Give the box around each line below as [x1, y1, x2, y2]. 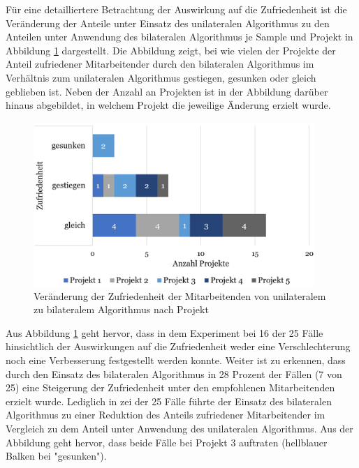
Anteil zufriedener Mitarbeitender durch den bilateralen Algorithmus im [6, 56, 314, 71]
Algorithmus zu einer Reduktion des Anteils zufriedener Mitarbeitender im [6, 407, 325, 422]
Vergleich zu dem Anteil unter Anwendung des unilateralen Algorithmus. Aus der [6, 421, 353, 435]
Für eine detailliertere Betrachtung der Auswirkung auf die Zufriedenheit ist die [6, 2, 347, 16]
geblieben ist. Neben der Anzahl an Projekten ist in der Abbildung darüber [6, 84, 328, 98]
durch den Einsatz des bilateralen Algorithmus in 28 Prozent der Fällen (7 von [6, 366, 342, 381]
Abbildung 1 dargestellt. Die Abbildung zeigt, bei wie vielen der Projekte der [6, 43, 336, 57]
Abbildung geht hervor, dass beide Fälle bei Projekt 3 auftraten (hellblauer [6, 435, 328, 449]
